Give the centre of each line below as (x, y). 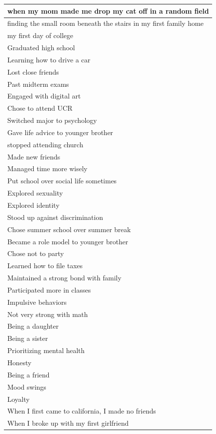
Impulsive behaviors (37, 302)
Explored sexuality (35, 193)
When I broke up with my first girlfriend (68, 423)
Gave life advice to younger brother (60, 132)
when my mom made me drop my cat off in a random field (108, 10)
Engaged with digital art (44, 96)
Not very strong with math (48, 314)
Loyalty (19, 399)
